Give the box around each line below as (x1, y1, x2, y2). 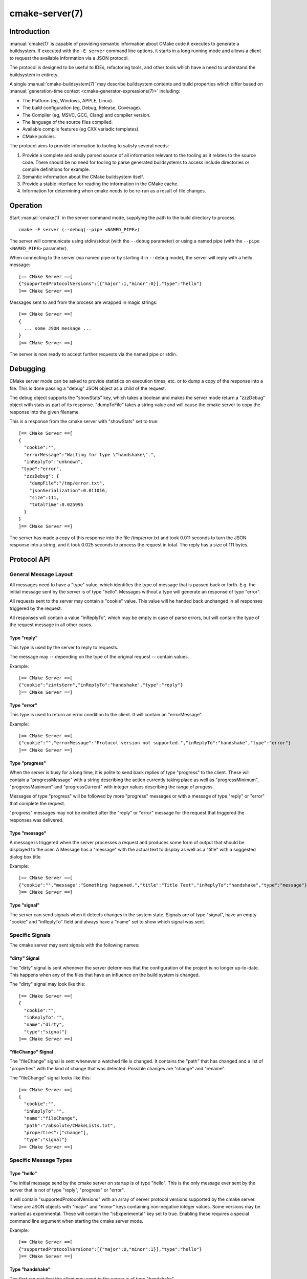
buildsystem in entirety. (9, 72, 59, 78)
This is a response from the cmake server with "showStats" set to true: (9, 418, 159, 425)
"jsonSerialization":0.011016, (29, 488, 108, 493)
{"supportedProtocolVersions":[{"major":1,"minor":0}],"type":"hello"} (18, 281, 202, 286)
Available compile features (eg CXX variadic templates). (22, 126, 140, 133)
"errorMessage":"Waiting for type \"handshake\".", (24, 452, 156, 457)
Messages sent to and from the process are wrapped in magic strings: (9, 299, 158, 305)
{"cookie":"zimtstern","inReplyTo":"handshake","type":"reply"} (18, 682, 184, 688)
